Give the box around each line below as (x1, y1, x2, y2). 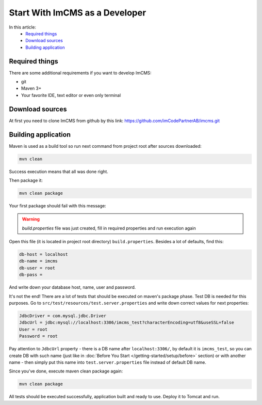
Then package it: (9, 177, 43, 183)
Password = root (19, 333, 58, 339)
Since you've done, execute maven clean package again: (9, 368, 123, 374)
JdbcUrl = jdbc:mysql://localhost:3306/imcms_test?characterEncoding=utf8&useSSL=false (19, 320, 234, 326)
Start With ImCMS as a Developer (9, 7, 147, 18)
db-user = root (19, 265, 55, 271)
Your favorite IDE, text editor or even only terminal (21, 92, 121, 98)
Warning (22, 216, 40, 222)
